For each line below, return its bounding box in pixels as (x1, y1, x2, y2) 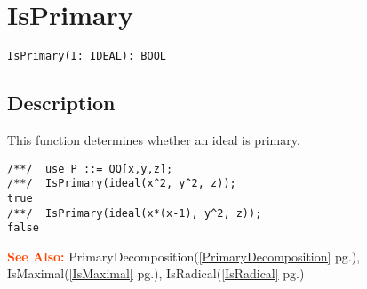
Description (7, 89, 116, 116)
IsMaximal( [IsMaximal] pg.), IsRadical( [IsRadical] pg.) (7, 264, 305, 283)
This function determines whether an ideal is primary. (7, 130, 300, 149)
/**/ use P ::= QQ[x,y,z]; (7, 162, 173, 175)
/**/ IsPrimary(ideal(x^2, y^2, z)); (7, 177, 236, 190)
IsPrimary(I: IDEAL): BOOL (7, 50, 166, 63)
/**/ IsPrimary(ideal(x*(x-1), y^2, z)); (7, 206, 262, 220)
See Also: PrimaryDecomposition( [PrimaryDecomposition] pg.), (7, 246, 361, 265)
